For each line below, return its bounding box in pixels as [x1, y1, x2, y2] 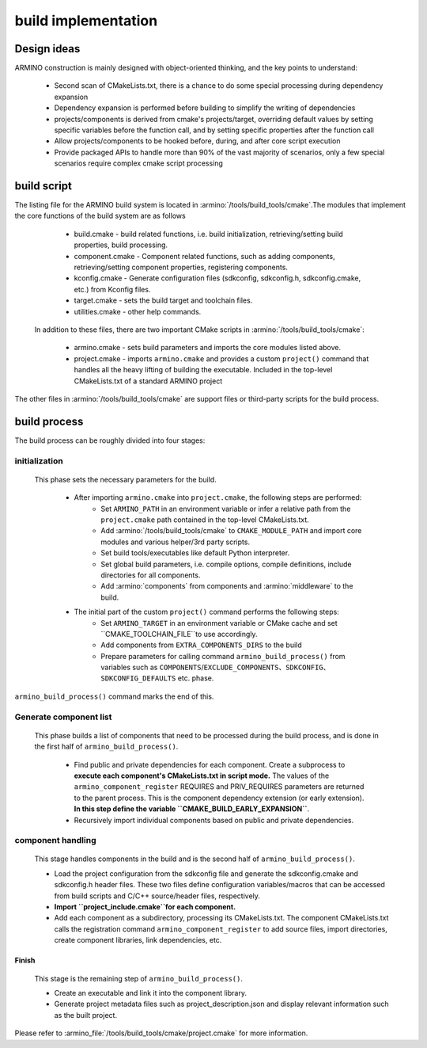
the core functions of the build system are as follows [14, 211, 186, 221]
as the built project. [54, 1010, 118, 1019]
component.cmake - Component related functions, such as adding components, [74, 251, 335, 261]
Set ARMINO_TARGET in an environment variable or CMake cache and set [100, 618, 338, 627]
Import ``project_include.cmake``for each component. [54, 902, 236, 912]
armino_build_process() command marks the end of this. [14, 692, 214, 701]
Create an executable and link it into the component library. [54, 989, 247, 997]
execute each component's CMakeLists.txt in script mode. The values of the [74, 771, 330, 780]
